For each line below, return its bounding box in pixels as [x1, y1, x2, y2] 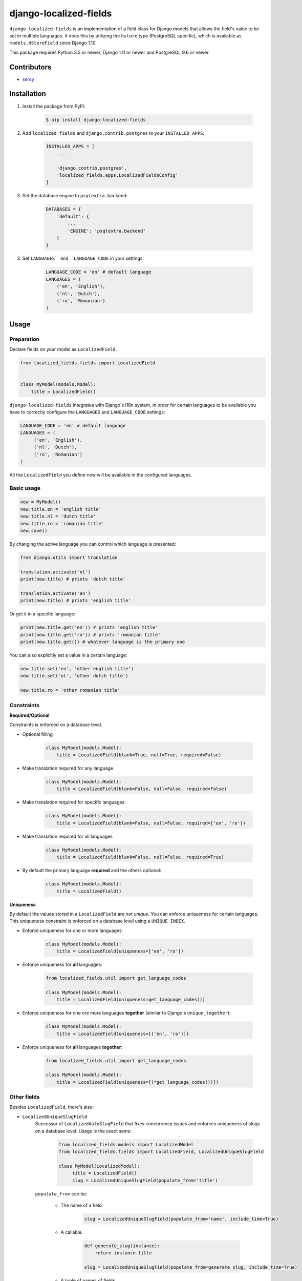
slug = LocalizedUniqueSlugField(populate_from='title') [72, 1177, 218, 1183]
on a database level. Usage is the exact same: [35, 1128, 132, 1134]
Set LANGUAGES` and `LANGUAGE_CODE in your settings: [22, 255, 144, 261]
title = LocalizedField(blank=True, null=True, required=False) [56, 752, 222, 758]
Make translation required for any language [22, 765, 114, 771]
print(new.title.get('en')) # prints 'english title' [20, 625, 158, 630]
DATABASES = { [46, 206, 81, 212]
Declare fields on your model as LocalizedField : [9, 346, 117, 353]
